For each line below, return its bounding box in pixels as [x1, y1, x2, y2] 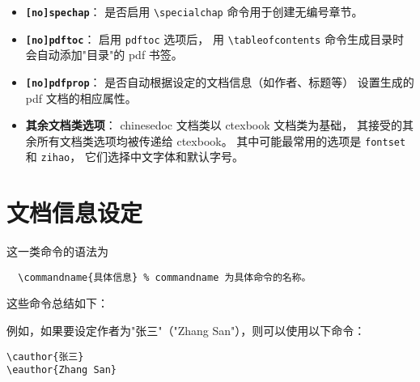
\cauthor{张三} [6, 350, 84, 363]
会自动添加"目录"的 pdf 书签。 [25, 46, 183, 63]
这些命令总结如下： [6, 295, 108, 312]
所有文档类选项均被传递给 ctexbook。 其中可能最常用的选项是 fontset [36, 132, 406, 149]
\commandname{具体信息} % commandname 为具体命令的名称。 [18, 271, 312, 283]
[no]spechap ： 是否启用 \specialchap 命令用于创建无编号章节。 [25, 3, 363, 19]
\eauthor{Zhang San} [6, 364, 117, 376]
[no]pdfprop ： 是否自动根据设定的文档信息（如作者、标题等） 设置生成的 [25, 73, 414, 90]
